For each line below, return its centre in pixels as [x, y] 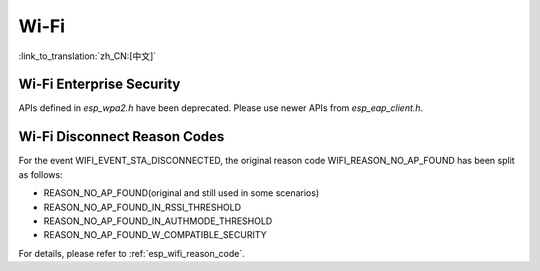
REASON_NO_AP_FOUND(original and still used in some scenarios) [181, 193]
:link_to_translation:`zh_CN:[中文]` [87, 56]
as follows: [41, 174]
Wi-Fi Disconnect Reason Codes [121, 136]
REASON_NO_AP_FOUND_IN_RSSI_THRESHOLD [142, 207]
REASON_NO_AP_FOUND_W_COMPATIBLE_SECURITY [155, 235]
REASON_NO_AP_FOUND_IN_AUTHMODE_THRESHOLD [158, 221]
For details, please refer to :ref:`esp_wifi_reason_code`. [131, 253]
